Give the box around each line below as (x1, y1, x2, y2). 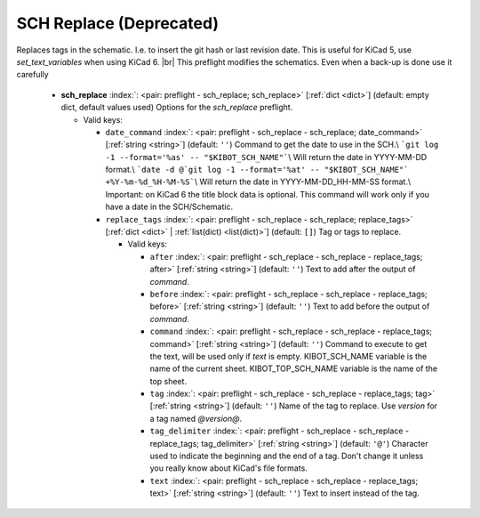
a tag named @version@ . (149, 413, 243, 424)
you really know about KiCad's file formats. (149, 463, 308, 473)
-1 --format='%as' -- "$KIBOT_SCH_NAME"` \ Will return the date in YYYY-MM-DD (105, 151, 428, 162)
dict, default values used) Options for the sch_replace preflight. (60, 102, 293, 113)
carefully (16, 69, 49, 80)
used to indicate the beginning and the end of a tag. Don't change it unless (149, 450, 424, 462)
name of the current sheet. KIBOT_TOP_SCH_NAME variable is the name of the (149, 363, 438, 374)
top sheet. (149, 376, 187, 386)
